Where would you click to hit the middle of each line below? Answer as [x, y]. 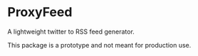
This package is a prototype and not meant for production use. [99, 45]
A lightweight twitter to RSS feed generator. [71, 31]
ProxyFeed [40, 12]
